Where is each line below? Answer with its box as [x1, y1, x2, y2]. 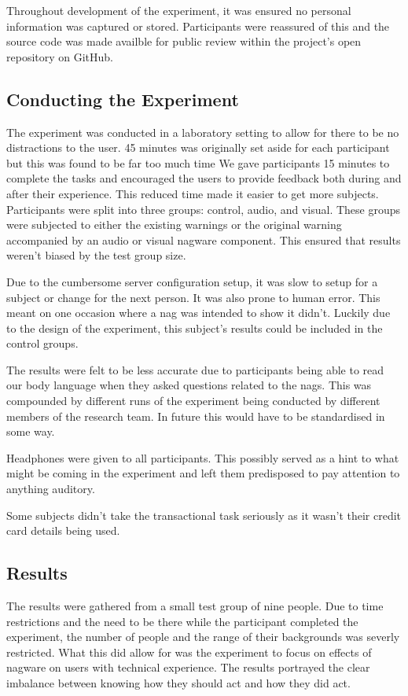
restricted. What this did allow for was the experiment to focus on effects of [6, 643, 372, 660]
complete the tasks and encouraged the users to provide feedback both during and [6, 170, 402, 186]
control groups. [6, 335, 79, 352]
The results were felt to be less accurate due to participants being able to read [6, 361, 384, 377]
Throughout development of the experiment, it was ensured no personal [6, 2, 351, 18]
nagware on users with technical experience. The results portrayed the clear [6, 659, 370, 676]
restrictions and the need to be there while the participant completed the [6, 613, 358, 629]
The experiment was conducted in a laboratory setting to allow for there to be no [6, 123, 399, 140]
